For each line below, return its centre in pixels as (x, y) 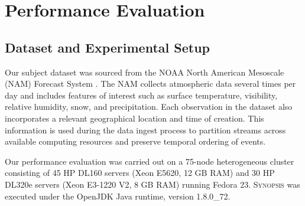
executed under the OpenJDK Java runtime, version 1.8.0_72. (118, 196)
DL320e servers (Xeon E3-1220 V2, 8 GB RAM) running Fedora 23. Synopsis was (152, 184)
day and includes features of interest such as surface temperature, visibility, (141, 95)
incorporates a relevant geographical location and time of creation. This (134, 118)
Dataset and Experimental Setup (107, 47)
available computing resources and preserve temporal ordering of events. (135, 141)
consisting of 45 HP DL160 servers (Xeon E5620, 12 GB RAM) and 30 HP (140, 173)
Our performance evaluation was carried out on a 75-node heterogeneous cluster (150, 161)
